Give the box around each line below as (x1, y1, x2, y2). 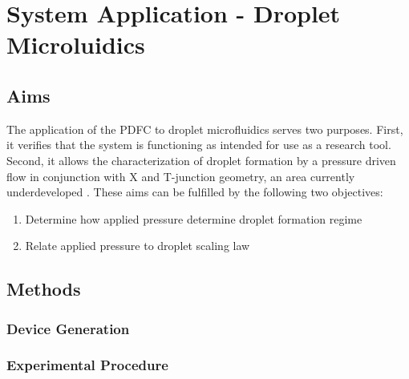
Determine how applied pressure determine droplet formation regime (25, 210, 362, 227)
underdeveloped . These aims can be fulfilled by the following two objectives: (6, 183, 383, 200)
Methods (6, 276, 81, 301)
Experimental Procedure (6, 355, 168, 375)
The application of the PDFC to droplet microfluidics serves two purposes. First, (6, 120, 403, 137)
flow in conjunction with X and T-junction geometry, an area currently (6, 167, 355, 184)
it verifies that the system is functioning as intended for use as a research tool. (6, 136, 391, 153)
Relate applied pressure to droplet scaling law (25, 237, 250, 254)
